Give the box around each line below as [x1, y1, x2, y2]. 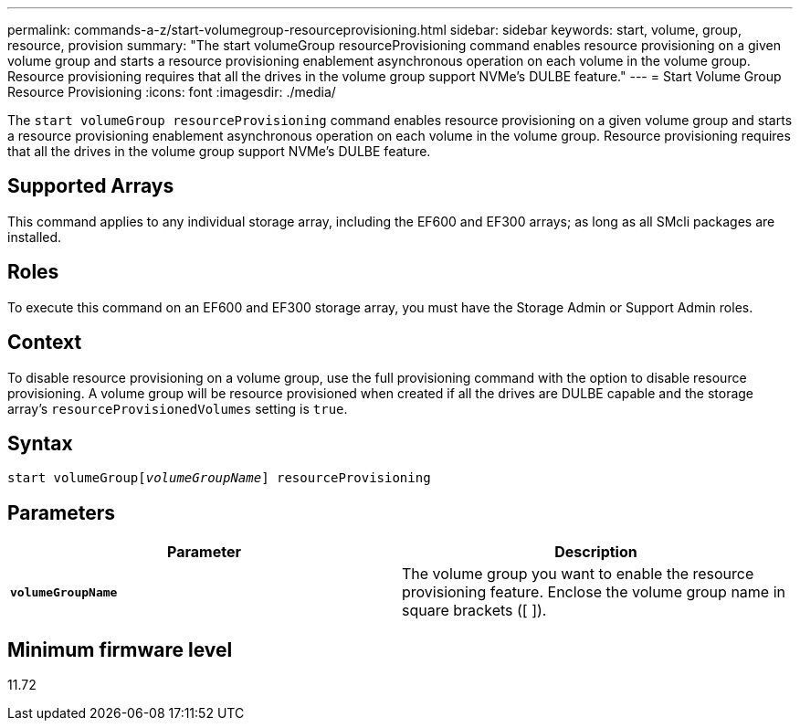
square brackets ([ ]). [402, 601, 547, 620]
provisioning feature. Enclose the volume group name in [402, 583, 785, 602]
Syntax [7, 431, 73, 455]
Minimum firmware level [7, 638, 233, 661]
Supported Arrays [7, 174, 174, 198]
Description [554, 543, 637, 562]
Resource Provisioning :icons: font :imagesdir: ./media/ [7, 84, 336, 100]
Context [7, 331, 82, 354]
